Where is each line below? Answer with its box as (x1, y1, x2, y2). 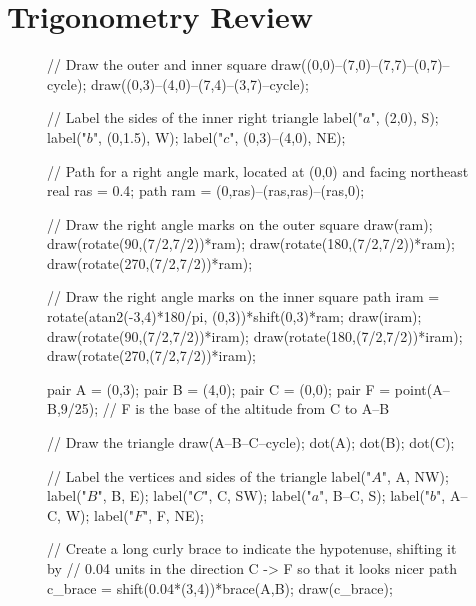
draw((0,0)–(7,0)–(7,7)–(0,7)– (271, 54, 450, 75)
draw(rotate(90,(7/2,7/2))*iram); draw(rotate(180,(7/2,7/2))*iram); (47, 325, 463, 346)
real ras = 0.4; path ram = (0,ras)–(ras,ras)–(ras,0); (47, 180, 365, 201)
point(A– (394, 378, 450, 399)
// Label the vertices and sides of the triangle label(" (47, 465, 372, 486)
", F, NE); (142, 504, 204, 525)
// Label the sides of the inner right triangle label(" (47, 107, 364, 128)
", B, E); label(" (97, 485, 194, 506)
